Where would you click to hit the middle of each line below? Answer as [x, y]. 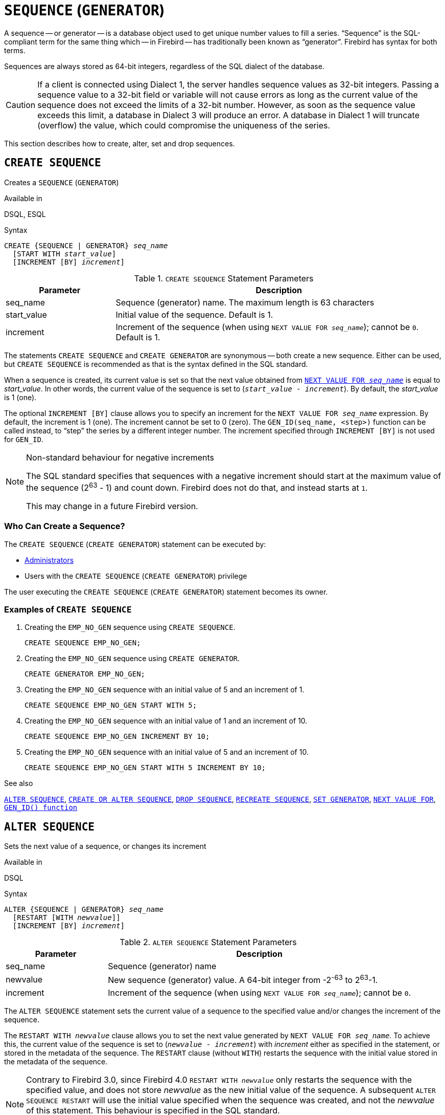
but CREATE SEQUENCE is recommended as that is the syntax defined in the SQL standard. [156, 364]
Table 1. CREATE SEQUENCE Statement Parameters [224, 278]
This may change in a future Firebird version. [112, 506]
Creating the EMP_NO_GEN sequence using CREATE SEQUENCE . [130, 627]
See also [19, 783]
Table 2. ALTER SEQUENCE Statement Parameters [208, 942]
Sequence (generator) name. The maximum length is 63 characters [245, 302]
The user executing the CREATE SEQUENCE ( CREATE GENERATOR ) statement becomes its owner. [166, 592]
